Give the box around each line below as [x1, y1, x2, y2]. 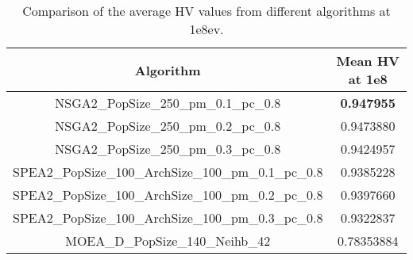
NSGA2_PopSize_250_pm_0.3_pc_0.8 [55, 140, 281, 158]
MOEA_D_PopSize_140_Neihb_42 [65, 231, 271, 250]
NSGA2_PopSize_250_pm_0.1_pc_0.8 [55, 94, 281, 112]
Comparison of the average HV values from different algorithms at [22, 2, 391, 20]
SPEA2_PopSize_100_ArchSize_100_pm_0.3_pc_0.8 [13, 208, 323, 227]
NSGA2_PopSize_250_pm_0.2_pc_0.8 [55, 117, 281, 135]
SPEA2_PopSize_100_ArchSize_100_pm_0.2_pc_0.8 [13, 185, 323, 204]
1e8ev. [189, 20, 224, 38]
